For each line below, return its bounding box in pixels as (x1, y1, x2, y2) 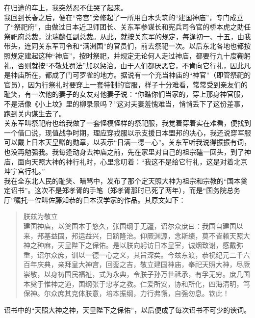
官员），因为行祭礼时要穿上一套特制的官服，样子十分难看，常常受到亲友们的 (4, 79, 248, 89)
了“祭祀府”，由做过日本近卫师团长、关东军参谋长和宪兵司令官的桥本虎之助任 (4, 22, 251, 32)
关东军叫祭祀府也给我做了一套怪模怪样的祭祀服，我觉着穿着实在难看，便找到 (4, 118, 251, 128)
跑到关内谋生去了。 (4, 108, 66, 118)
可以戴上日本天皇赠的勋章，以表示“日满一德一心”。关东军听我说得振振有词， (4, 137, 251, 147)
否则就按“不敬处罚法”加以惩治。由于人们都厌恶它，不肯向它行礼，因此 (17, 60, 244, 70)
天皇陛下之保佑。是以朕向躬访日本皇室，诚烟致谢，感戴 (57, 240, 236, 250)
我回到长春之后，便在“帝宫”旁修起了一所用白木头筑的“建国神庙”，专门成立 (4, 12, 244, 22)
